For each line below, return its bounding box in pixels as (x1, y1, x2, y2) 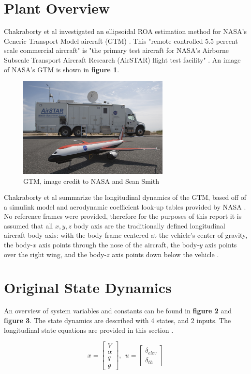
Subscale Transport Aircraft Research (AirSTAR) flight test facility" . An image (4, 54, 241, 65)
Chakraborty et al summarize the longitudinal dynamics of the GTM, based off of (4, 192, 246, 202)
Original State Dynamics (4, 277, 172, 297)
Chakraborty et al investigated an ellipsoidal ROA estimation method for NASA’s (4, 26, 247, 36)
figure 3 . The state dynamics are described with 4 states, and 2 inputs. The (4, 315, 231, 325)
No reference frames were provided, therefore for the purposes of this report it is (4, 211, 242, 221)
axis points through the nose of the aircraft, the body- (39, 240, 199, 250)
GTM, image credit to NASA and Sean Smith (23, 176, 159, 186)
